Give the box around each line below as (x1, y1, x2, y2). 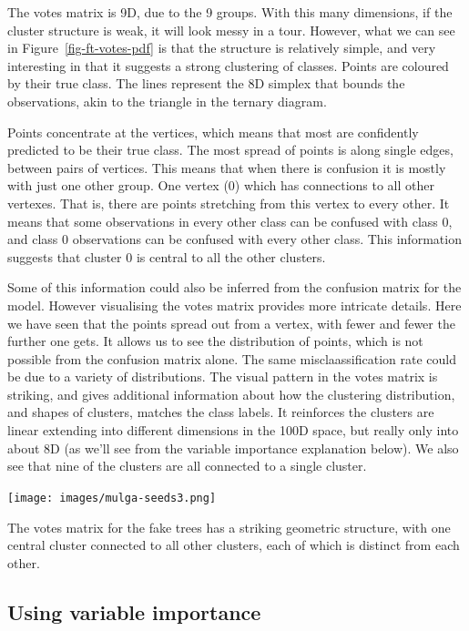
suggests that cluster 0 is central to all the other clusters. (7, 247, 326, 266)
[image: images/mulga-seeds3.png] (7, 491, 217, 504)
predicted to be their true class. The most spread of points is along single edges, (7, 140, 454, 159)
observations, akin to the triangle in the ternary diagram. (7, 91, 327, 110)
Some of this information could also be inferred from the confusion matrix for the (7, 278, 462, 297)
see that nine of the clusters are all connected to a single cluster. (7, 456, 367, 475)
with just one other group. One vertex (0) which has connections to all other (7, 176, 434, 195)
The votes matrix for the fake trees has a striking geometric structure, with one (7, 517, 451, 536)
